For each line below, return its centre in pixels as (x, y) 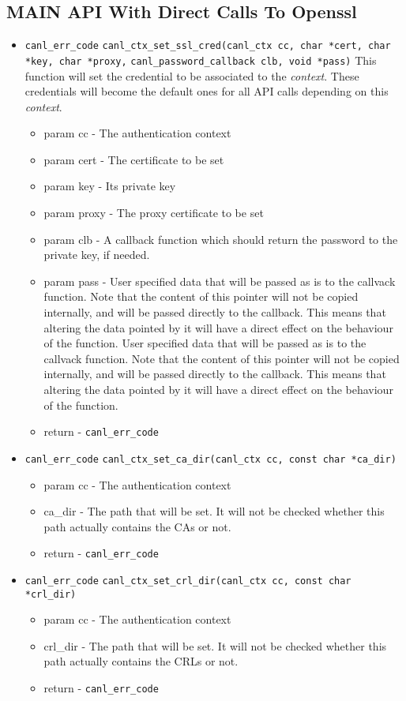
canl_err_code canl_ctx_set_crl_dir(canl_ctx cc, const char (188, 581)
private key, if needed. (97, 255)
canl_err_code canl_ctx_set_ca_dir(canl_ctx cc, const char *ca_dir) (211, 459)
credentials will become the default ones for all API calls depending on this (207, 91)
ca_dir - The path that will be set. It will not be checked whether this (214, 511)
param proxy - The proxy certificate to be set (154, 213)
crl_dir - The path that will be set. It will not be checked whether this (215, 645)
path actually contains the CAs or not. (137, 526)
